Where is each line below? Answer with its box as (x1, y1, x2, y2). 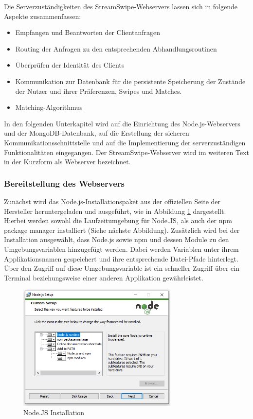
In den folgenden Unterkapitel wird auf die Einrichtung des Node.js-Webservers (4, 118, 240, 128)
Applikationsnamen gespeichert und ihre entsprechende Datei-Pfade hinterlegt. (4, 253, 238, 263)
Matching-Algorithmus (15, 102, 83, 112)
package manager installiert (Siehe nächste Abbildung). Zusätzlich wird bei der (4, 225, 240, 235)
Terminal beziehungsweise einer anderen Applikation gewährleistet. (4, 272, 203, 282)
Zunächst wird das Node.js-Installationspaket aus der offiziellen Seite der (4, 196, 221, 206)
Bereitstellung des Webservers (4, 177, 125, 189)
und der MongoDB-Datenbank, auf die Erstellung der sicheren (4, 128, 189, 138)
